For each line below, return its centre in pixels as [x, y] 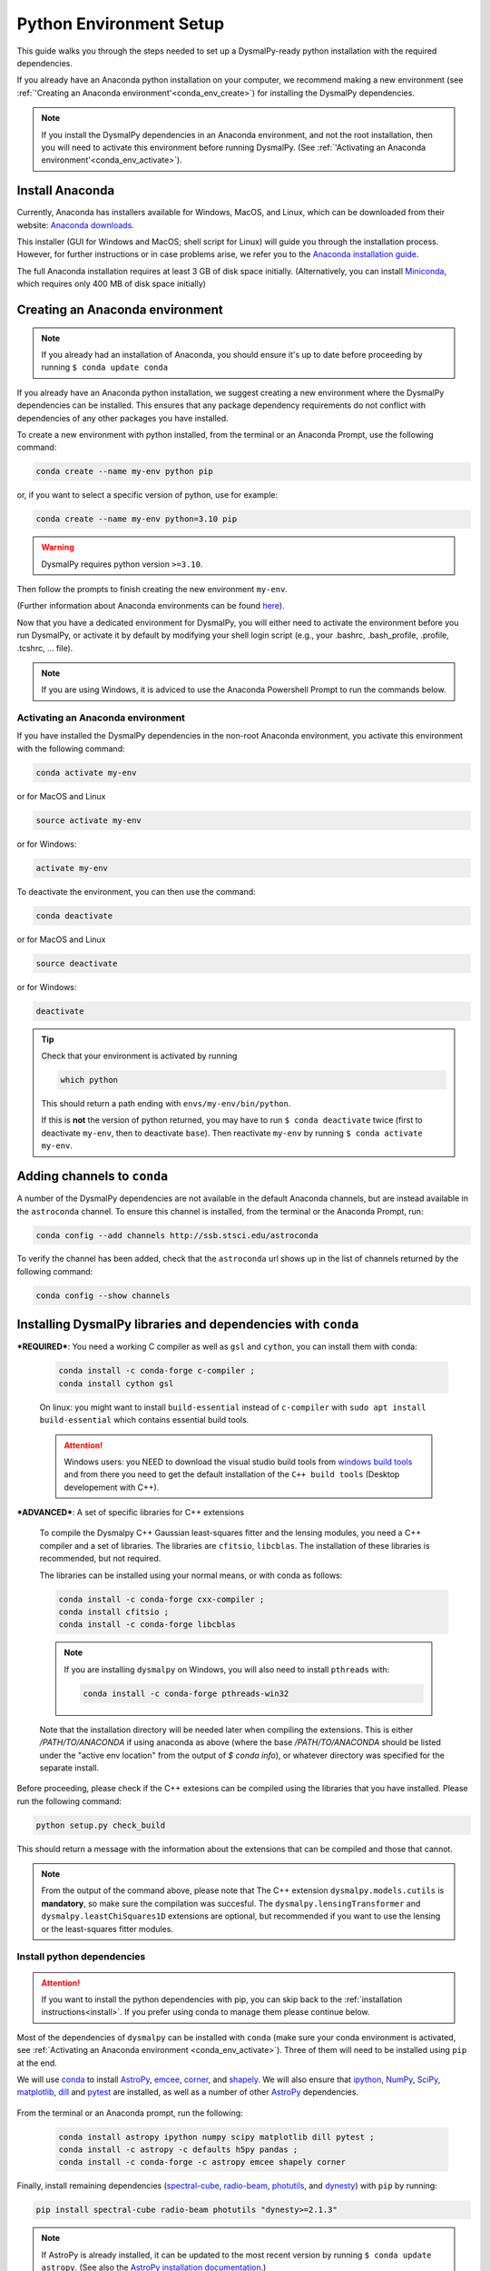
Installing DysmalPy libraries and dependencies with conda [188, 1325]
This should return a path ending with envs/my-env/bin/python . [166, 1104]
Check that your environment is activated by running [139, 1056]
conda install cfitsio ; [114, 1612]
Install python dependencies [81, 1957]
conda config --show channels [103, 1295]
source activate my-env [89, 820]
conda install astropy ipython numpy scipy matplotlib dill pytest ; [216, 2137]
